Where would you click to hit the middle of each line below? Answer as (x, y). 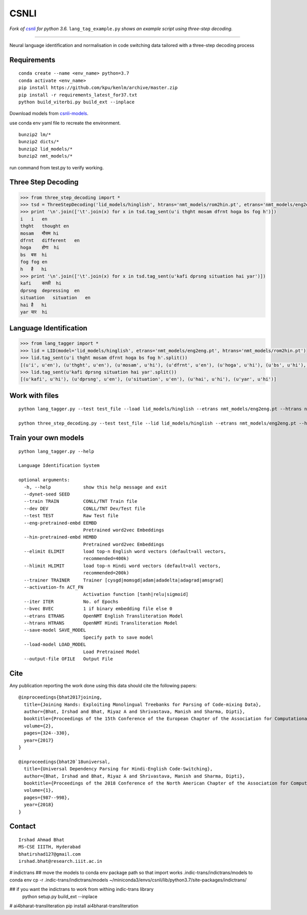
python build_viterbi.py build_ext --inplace (77, 102)
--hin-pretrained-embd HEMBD (60, 537)
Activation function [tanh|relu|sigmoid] (136, 594)
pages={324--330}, (47, 733)
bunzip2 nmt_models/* (46, 156)
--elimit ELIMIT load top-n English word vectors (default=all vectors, (125, 552)
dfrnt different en (50, 240)
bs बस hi (34, 255)
